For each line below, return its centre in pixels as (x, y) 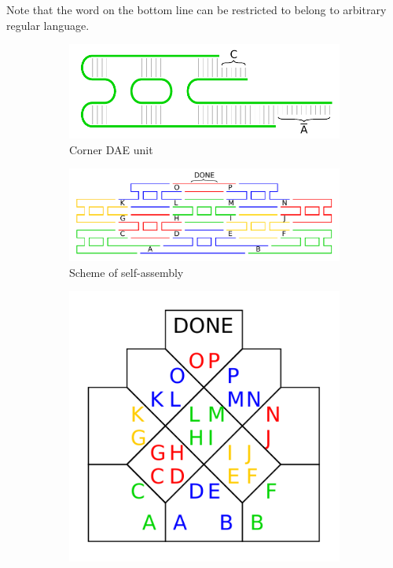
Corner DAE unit (111, 149)
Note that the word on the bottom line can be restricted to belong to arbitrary (196, 9)
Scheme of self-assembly (127, 272)
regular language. (48, 25)
